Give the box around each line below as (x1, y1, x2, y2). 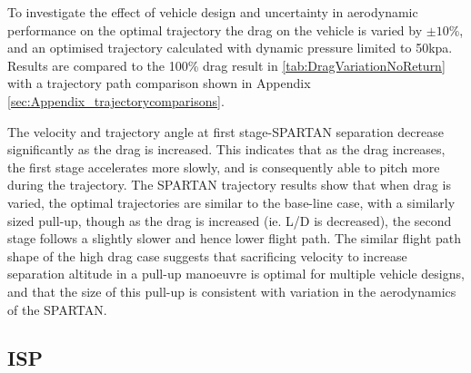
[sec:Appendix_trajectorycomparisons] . (7, 91, 225, 110)
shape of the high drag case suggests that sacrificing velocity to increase (7, 246, 407, 265)
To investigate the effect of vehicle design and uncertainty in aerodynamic (7, 3, 418, 21)
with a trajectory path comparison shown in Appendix (7, 74, 311, 93)
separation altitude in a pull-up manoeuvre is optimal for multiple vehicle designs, (7, 264, 465, 283)
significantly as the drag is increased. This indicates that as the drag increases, (7, 140, 446, 159)
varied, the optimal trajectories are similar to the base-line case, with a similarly (7, 192, 456, 211)
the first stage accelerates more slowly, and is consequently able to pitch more (7, 157, 440, 176)
